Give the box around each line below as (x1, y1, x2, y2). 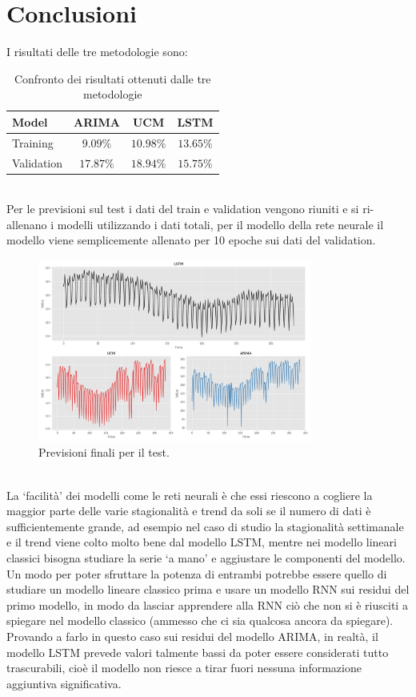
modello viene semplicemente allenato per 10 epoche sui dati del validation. (6, 232, 376, 248)
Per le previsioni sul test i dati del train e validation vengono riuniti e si (6, 200, 359, 217)
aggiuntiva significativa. (6, 675, 122, 691)
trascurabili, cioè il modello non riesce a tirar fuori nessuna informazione (6, 659, 362, 676)
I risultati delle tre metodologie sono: (6, 43, 188, 60)
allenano (6, 216, 47, 232)
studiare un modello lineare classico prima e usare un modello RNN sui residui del (6, 581, 410, 598)
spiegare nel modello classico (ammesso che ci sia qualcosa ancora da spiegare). (6, 612, 394, 629)
